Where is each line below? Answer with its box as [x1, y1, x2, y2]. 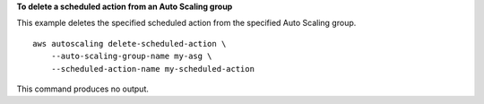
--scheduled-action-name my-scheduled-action [50, 64, 255, 74]
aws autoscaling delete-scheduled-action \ [32, 39, 227, 48]
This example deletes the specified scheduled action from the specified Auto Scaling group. [16, 18, 357, 29]
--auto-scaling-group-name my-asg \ [50, 51, 212, 62]
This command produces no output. [16, 83, 150, 94]
